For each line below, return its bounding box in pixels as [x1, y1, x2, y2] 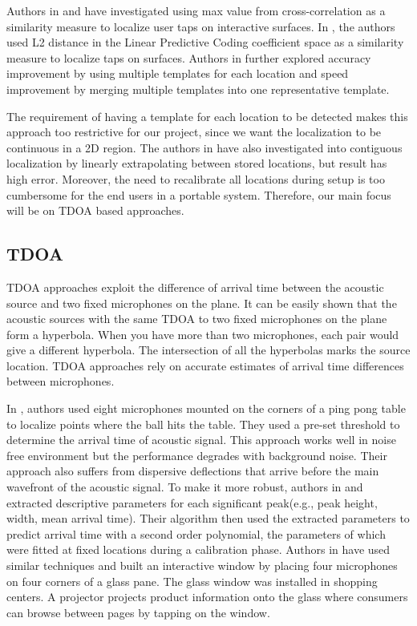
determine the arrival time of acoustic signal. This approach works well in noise [6, 431, 396, 448]
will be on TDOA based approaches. [6, 202, 184, 219]
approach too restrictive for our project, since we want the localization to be [6, 123, 382, 140]
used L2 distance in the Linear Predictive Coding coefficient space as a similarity [6, 34, 404, 50]
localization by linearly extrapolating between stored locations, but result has [6, 155, 387, 172]
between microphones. [6, 373, 115, 390]
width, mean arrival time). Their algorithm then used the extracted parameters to [6, 510, 410, 527]
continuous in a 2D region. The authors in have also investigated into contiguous [6, 139, 403, 155]
